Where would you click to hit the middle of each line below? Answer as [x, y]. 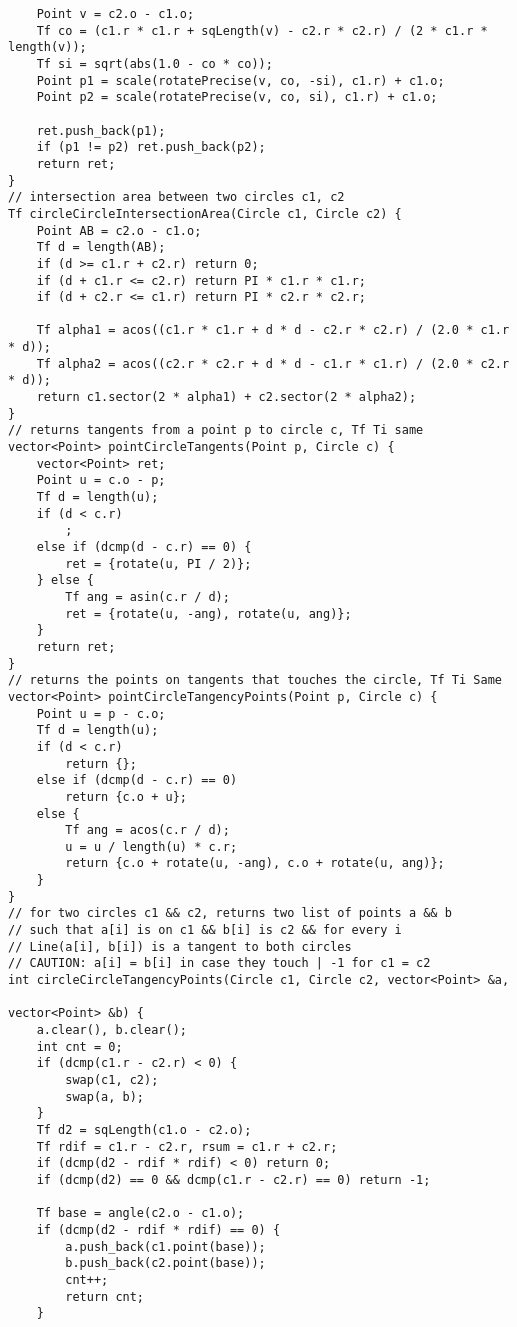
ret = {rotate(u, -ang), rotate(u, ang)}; [208, 613]
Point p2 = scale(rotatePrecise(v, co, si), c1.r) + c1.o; [237, 97]
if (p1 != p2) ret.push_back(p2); [151, 147]
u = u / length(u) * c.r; [151, 846]
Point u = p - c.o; [101, 713]
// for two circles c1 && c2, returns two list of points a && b [230, 913]
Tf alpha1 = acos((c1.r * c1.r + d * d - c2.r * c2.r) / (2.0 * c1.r [273, 330]
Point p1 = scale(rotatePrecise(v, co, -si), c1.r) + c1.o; [240, 80]
